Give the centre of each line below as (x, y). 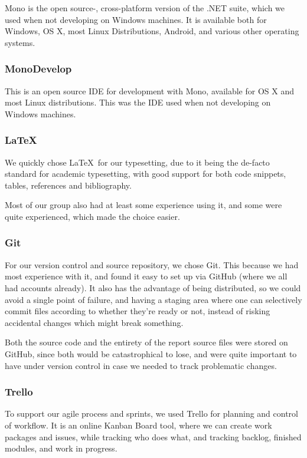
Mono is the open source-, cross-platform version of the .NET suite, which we (145, 8)
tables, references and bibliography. (68, 185)
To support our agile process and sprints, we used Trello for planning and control (151, 413)
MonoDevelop (38, 69)
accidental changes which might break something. (94, 322)
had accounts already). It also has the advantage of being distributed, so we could (153, 287)
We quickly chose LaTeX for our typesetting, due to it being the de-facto (137, 162)
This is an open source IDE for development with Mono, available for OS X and (149, 90)
